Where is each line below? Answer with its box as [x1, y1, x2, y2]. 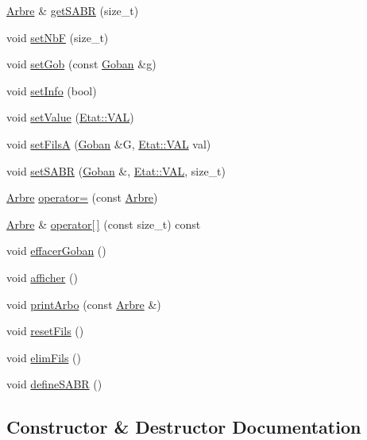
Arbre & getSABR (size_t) [6, 2, 139, 18]
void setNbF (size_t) [6, 29, 109, 45]
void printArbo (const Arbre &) [6, 295, 161, 312]
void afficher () [6, 268, 78, 285]
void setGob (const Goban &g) [6, 56, 156, 72]
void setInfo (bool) [6, 82, 97, 98]
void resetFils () [6, 322, 84, 339]
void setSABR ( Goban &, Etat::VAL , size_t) [6, 162, 226, 179]
